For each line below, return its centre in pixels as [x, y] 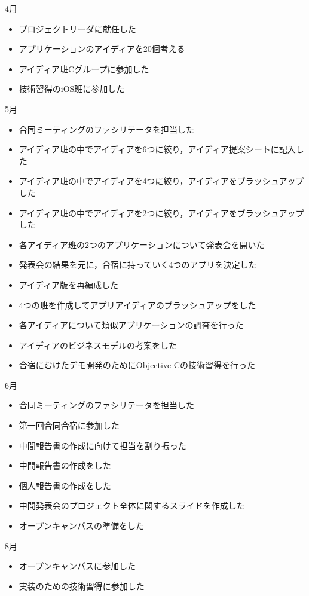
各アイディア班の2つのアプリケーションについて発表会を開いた [142, 244]
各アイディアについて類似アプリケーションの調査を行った [131, 325]
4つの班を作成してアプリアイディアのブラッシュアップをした [137, 305]
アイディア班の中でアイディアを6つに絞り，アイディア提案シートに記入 [157, 149]
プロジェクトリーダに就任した [77, 28]
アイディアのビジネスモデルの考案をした [98, 345]
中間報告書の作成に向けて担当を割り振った [103, 445]
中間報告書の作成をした [65, 465]
